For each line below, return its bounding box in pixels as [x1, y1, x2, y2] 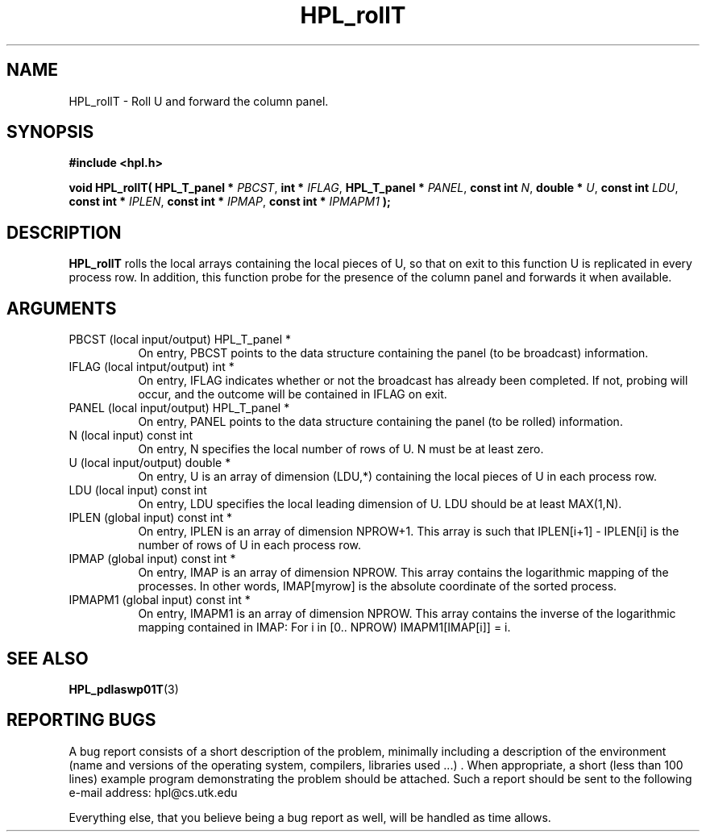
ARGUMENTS [6, 298, 117, 319]
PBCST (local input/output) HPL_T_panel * [69, 332, 291, 347]
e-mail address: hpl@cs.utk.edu [69, 785, 238, 799]
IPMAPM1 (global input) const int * [69, 593, 251, 607]
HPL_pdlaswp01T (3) [69, 682, 179, 696]
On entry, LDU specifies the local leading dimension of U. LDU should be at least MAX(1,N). [138, 497, 622, 511]
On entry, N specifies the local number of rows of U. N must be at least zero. [138, 442, 544, 457]
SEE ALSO [6, 648, 89, 669]
